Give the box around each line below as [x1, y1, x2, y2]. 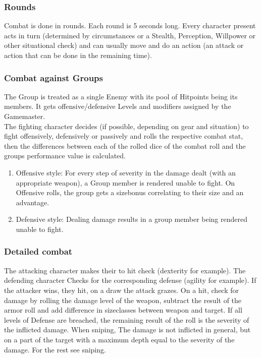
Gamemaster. [4, 111, 45, 121]
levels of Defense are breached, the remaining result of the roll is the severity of [4, 314, 249, 325]
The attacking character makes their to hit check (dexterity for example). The [4, 265, 246, 275]
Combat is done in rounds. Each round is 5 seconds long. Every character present [4, 20, 256, 31]
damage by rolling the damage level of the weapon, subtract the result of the [4, 294, 242, 305]
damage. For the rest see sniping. [4, 344, 106, 354]
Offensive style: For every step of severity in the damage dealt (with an [16, 167, 236, 177]
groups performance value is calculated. [4, 150, 126, 161]
